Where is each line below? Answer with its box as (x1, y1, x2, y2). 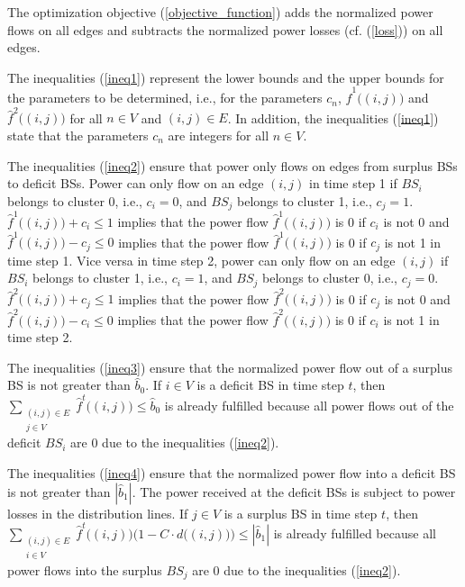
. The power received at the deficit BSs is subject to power (132, 482, 456, 501)
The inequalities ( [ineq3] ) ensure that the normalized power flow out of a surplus (7, 357, 452, 376)
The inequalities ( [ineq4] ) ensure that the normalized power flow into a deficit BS (7, 463, 456, 482)
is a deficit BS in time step (196, 375, 344, 394)
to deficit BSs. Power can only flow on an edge (7, 174, 264, 193)
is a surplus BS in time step (223, 503, 378, 522)
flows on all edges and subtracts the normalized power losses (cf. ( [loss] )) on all (7, 20, 443, 39)
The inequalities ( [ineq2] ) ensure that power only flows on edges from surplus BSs (7, 156, 458, 175)
